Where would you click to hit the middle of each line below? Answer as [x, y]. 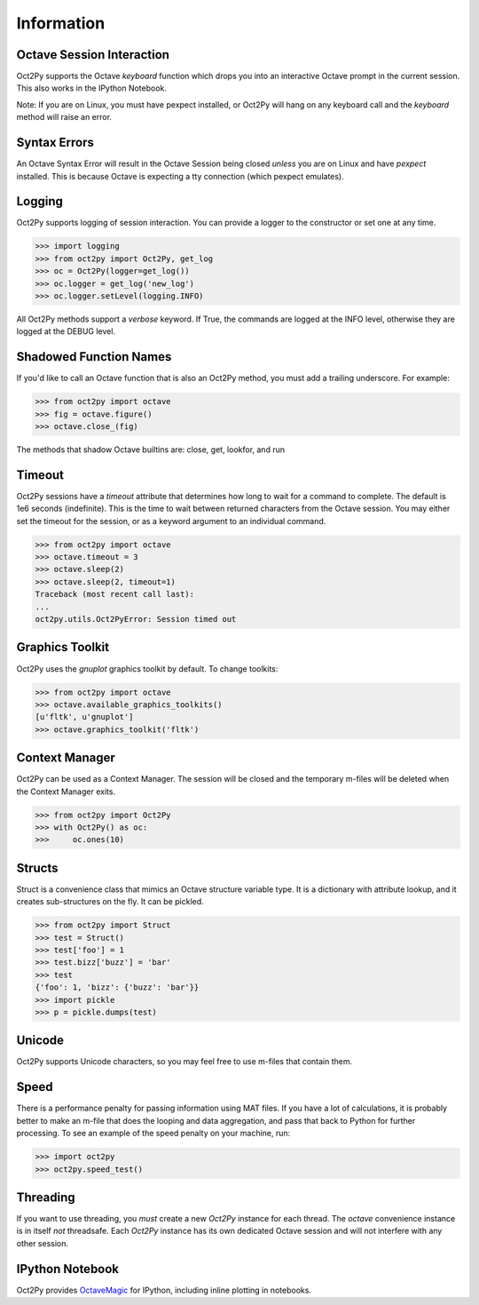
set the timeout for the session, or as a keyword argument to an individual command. [171, 521]
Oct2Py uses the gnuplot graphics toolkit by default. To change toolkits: [147, 668]
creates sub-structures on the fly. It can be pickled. [110, 902]
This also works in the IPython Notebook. [92, 88]
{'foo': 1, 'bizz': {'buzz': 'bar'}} [117, 987]
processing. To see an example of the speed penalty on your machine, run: [153, 1134]
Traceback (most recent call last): [115, 594]
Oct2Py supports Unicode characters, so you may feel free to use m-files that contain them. [185, 1062]
